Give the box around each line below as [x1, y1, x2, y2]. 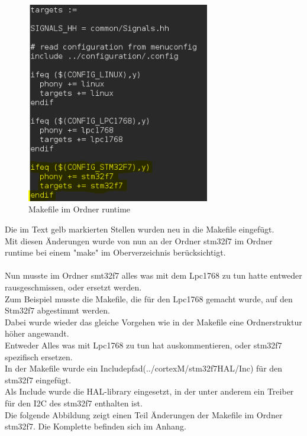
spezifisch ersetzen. [5, 350, 73, 363]
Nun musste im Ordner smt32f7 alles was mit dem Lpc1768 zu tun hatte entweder [5, 269, 302, 282]
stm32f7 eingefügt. [5, 373, 72, 386]
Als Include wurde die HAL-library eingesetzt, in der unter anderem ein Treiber [5, 385, 294, 398]
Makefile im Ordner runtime [28, 203, 131, 215]
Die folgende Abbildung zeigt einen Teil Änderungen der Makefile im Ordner [5, 408, 283, 421]
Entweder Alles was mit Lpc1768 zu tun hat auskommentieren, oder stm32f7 [5, 339, 282, 351]
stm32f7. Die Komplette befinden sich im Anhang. [5, 420, 186, 432]
